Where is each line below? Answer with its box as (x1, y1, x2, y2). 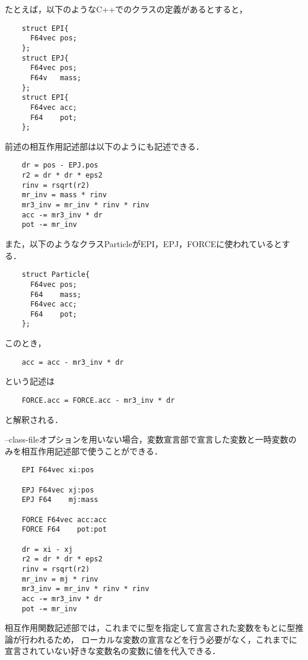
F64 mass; (30, 290, 81, 299)
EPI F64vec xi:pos (21, 466, 94, 475)
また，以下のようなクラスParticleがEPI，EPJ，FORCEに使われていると (5, 238, 282, 250)
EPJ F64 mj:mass (21, 495, 99, 504)
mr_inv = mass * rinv (21, 191, 107, 200)
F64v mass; (30, 73, 81, 82)
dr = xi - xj (21, 545, 73, 554)
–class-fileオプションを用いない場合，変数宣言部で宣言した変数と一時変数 (5, 433, 288, 446)
